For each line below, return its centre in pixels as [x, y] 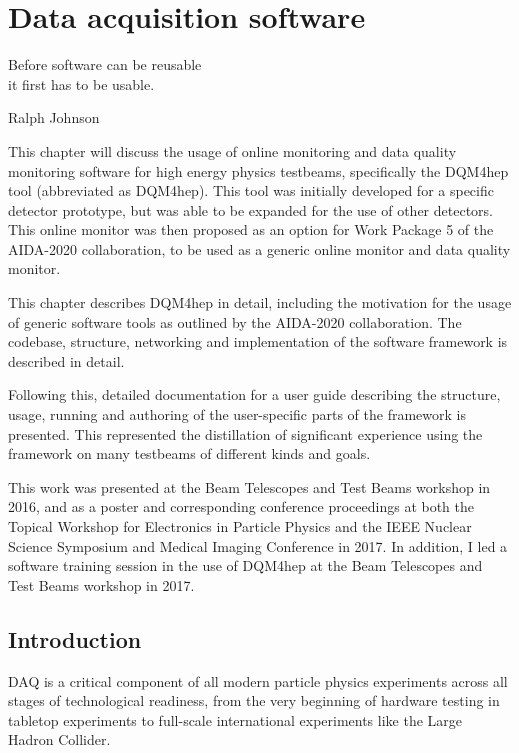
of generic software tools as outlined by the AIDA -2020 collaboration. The [235, 321]
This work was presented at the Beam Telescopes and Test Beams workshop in [249, 486]
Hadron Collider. [59, 739]
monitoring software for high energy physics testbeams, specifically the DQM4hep [258, 170]
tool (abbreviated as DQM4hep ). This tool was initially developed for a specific [251, 190]
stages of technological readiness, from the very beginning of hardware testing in [254, 700]
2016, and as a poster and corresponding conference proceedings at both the [241, 506]
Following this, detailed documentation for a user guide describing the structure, [254, 394]
